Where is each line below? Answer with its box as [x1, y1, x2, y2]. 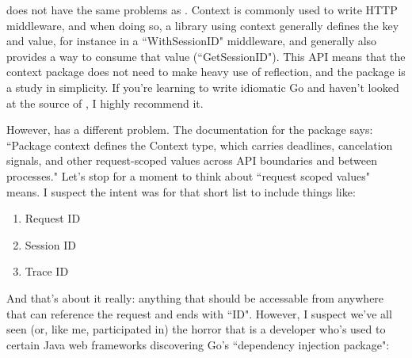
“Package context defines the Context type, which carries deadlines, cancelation [6, 136, 393, 153]
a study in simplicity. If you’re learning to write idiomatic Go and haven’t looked [6, 78, 399, 95]
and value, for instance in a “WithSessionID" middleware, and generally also [6, 32, 377, 49]
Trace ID [25, 263, 69, 280]
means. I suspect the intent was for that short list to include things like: [6, 183, 356, 200]
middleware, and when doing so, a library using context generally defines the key [6, 17, 399, 33]
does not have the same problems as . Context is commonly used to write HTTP [6, 2, 398, 17]
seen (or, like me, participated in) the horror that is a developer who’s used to [6, 321, 386, 337]
